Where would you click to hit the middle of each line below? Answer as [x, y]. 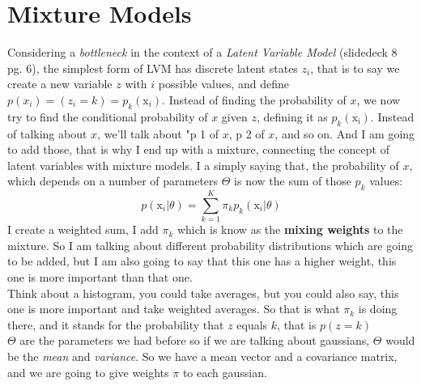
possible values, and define [224, 84]
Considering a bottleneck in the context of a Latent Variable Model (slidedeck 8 [202, 52]
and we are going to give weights [88, 372]
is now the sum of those [293, 181]
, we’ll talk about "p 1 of [158, 133]
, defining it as [292, 116]
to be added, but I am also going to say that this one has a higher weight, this [202, 261]
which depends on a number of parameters [113, 181]
